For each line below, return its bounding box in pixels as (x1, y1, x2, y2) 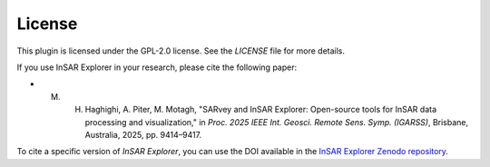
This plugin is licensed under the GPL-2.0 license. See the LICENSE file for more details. (16, 45, 345, 56)
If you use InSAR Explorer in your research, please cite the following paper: (16, 62, 298, 73)
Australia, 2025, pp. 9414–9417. (84, 129, 202, 140)
